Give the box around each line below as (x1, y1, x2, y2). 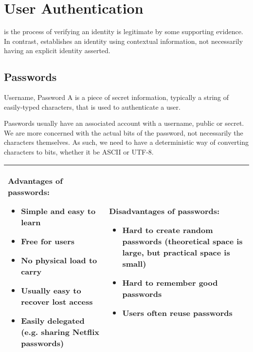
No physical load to (21, 254, 97, 266)
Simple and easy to (21, 205, 96, 216)
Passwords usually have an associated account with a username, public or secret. (4, 118, 244, 128)
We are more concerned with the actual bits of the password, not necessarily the (4, 127, 243, 137)
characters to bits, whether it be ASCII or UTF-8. (4, 147, 154, 157)
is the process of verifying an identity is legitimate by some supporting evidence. (4, 26, 243, 37)
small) (122, 257, 146, 269)
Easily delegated (21, 314, 85, 326)
